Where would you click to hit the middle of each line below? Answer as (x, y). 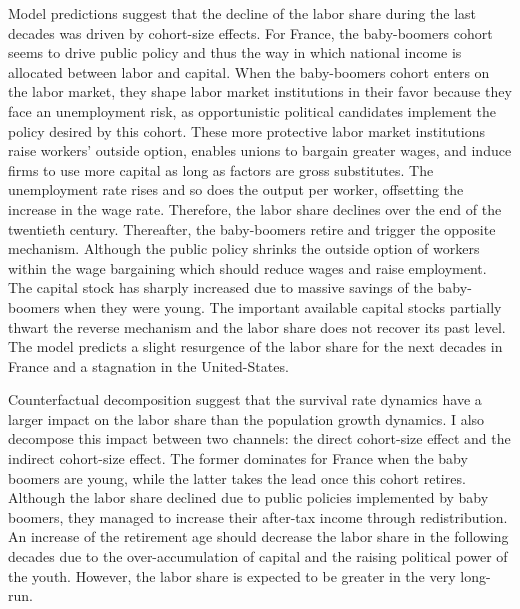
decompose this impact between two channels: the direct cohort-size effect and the (259, 438)
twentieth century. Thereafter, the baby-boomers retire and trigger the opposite (252, 228)
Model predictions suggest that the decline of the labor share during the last (242, 13)
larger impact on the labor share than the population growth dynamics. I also (246, 418)
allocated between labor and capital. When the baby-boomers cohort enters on (249, 71)
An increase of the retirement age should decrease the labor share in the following (258, 536)
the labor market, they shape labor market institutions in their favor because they (260, 91)
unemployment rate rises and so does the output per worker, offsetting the (236, 189)
